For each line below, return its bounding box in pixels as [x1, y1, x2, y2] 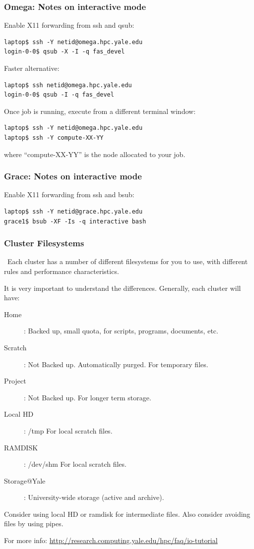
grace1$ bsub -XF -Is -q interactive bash [4, 218, 146, 225]
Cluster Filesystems [4, 237, 84, 249]
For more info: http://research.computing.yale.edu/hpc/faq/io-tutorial [4, 535, 218, 546]
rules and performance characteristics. [4, 266, 119, 276]
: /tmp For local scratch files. [24, 425, 113, 436]
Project [4, 376, 26, 386]
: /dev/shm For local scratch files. [24, 459, 127, 469]
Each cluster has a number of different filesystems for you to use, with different [7, 256, 248, 267]
